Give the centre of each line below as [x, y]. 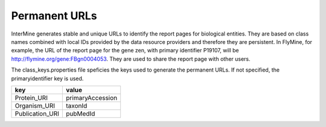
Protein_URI [31, 98]
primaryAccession [92, 98]
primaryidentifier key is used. [47, 78]
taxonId [77, 105]
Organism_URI [35, 105]
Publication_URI [37, 113]
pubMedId [81, 113]
